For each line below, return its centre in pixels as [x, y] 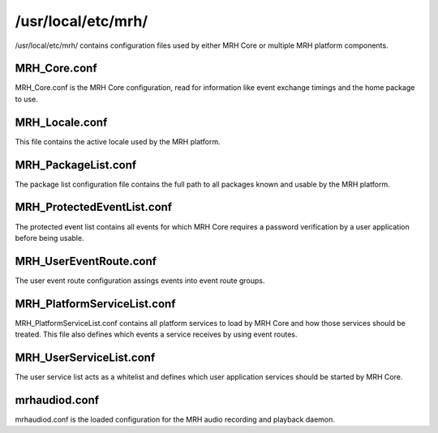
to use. [26, 99]
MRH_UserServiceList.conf [85, 357]
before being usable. [49, 238]
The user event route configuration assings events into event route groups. [140, 281]
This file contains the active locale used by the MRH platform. [118, 141]
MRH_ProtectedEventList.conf [94, 207]
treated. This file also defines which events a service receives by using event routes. [156, 334]
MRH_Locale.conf [61, 122]
